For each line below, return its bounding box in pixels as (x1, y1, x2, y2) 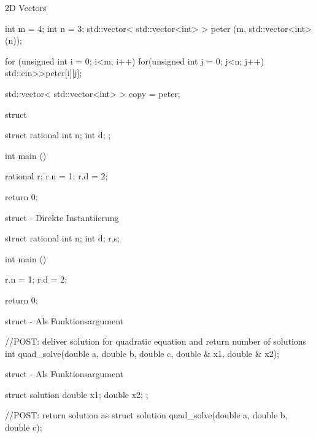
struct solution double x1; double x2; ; (5, 388, 148, 401)
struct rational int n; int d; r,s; (5, 232, 120, 244)
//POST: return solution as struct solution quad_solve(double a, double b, (5, 409, 288, 421)
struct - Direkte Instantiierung (5, 211, 119, 224)
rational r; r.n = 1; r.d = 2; (5, 170, 108, 182)
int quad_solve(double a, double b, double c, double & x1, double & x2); (5, 346, 279, 359)
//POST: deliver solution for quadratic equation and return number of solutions (5, 335, 307, 348)
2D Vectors (5, 1, 47, 14)
